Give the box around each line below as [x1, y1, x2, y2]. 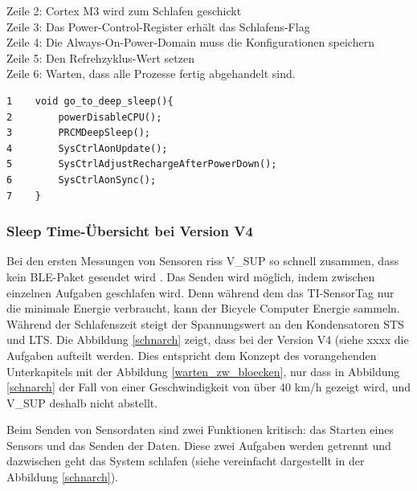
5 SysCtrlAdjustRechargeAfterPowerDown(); [6, 158, 277, 170]
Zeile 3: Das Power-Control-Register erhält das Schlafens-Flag [6, 18, 310, 35]
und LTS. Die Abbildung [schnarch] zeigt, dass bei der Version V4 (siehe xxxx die [6, 331, 409, 348]
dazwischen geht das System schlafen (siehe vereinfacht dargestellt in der [6, 452, 365, 469]
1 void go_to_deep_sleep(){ [6, 95, 174, 107]
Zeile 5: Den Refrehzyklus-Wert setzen [6, 49, 194, 66]
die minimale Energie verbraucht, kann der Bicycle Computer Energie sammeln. [6, 300, 400, 317]
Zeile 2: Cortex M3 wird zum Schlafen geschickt [6, 2, 242, 18]
